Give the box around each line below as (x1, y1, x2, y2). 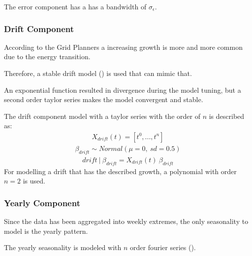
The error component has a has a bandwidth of (4, 1, 147, 11)
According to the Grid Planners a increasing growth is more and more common (4, 41, 243, 52)
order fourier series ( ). (129, 242, 196, 253)
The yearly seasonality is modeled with (4, 242, 122, 253)
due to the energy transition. (4, 51, 91, 62)
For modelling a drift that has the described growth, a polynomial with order (4, 166, 237, 176)
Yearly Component (4, 196, 80, 209)
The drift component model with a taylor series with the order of (4, 110, 200, 121)
